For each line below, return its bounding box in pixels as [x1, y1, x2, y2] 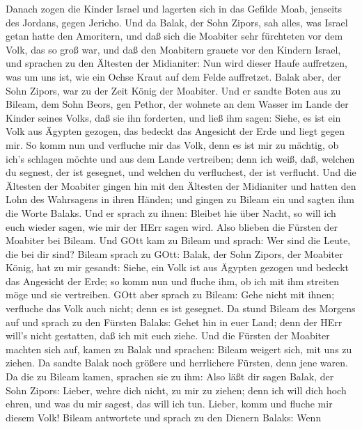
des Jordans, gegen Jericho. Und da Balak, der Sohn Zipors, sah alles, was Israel [6, 15, 348, 29]
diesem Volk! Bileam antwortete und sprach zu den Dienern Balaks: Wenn [6, 410, 322, 424]
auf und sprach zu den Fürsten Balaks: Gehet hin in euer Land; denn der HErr [6, 314, 343, 329]
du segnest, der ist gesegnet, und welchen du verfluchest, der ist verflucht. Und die [6, 165, 356, 179]
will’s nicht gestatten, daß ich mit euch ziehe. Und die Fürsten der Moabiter [6, 328, 330, 343]
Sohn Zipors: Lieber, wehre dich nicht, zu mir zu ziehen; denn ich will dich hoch [6, 382, 347, 397]
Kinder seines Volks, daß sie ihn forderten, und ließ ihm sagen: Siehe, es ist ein [6, 110, 341, 124]
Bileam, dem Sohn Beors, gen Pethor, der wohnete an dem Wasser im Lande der [6, 97, 349, 111]
